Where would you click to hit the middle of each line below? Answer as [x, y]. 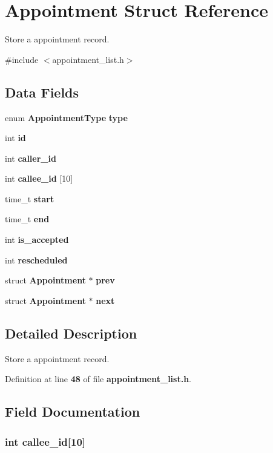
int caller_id [31, 158]
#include [22, 59]
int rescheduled [36, 260]
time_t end [27, 219]
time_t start [30, 198]
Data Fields [42, 92]
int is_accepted [37, 240]
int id [15, 138]
